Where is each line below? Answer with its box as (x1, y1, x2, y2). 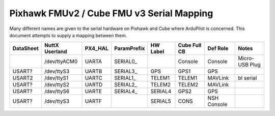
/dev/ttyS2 (44, 81, 70, 89)
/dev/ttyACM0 (44, 58, 78, 65)
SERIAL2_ (114, 81, 137, 89)
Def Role (207, 45, 229, 52)
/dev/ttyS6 (44, 88, 70, 95)
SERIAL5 (150, 98, 172, 105)
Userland (44, 48, 67, 55)
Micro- (237, 55, 255, 62)
